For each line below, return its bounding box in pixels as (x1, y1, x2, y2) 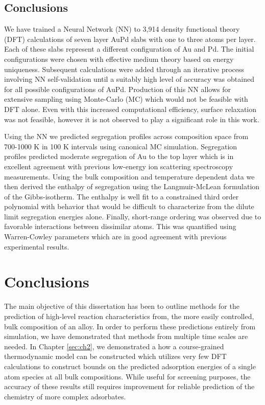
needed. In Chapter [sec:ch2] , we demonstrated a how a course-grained (4, 341, 224, 351)
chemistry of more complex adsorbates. (4, 391, 126, 401)
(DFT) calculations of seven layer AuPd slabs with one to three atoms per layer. (4, 33, 256, 44)
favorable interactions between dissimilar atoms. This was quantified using (4, 221, 236, 232)
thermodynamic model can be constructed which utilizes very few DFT (4, 351, 227, 362)
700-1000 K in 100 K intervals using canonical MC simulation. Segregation (4, 141, 237, 151)
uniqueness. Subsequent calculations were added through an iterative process (4, 63, 245, 74)
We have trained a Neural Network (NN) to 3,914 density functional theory (4, 24, 240, 34)
